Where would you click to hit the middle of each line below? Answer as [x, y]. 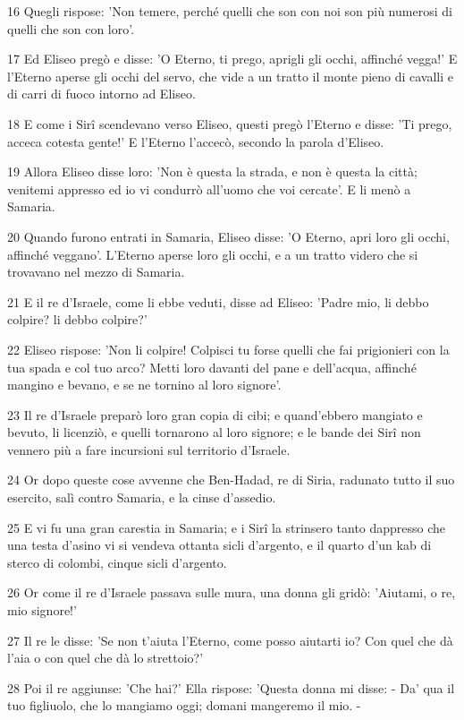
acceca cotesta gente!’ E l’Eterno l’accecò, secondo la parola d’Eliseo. [196, 141]
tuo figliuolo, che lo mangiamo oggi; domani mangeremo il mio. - [184, 705]
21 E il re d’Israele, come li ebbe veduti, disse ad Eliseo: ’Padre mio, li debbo [218, 301]
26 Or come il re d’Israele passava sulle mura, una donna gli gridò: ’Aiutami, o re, [232, 592]
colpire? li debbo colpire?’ [77, 319]
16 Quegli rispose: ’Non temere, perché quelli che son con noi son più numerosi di [230, 11]
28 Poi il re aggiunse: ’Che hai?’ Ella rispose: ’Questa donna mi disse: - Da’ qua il [231, 687]
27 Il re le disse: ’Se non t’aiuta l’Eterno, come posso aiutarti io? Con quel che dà [230, 640]
